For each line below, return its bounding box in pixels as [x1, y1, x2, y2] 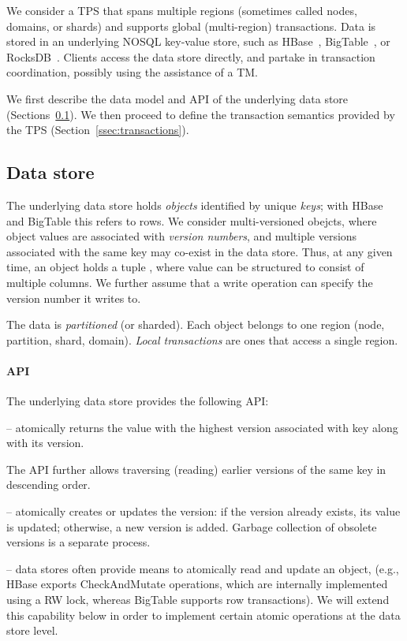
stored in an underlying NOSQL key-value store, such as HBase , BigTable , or [6, 33, 390, 50]
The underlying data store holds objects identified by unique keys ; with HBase [6, 196, 383, 213]
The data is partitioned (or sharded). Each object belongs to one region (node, [6, 316, 385, 333]
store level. [6, 622, 58, 639]
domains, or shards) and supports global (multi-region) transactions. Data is [6, 17, 376, 34]
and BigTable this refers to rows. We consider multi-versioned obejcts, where [6, 212, 377, 229]
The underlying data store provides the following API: [6, 393, 269, 409]
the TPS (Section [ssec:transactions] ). [6, 121, 189, 138]
